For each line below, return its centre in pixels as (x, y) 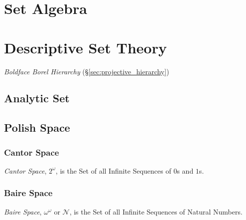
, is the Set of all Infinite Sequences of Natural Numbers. (156, 211)
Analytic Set (37, 98)
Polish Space (37, 127)
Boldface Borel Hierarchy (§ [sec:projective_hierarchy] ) (87, 71)
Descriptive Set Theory (85, 47)
